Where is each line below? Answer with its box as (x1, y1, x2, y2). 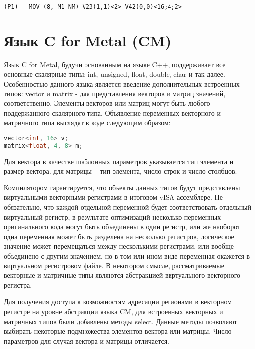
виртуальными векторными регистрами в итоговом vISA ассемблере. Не (4, 192, 223, 202)
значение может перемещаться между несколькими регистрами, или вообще (4, 241, 234, 251)
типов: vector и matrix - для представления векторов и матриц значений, (4, 88, 226, 98)
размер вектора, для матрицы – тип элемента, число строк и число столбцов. (4, 166, 237, 176)
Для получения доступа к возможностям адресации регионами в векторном (4, 296, 232, 307)
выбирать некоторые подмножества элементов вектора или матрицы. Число (4, 326, 232, 336)
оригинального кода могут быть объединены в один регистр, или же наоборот (4, 221, 241, 232)
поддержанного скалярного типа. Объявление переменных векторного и (4, 107, 221, 118)
